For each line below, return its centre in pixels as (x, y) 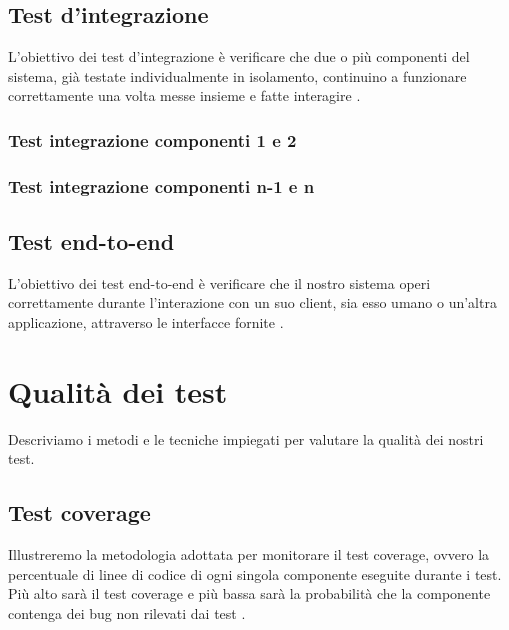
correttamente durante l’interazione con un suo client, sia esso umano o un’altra (252, 302)
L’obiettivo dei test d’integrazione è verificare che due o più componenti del (239, 56)
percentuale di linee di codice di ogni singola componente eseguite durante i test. (255, 573)
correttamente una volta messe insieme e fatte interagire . (184, 95)
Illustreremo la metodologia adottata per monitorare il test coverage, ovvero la (249, 554)
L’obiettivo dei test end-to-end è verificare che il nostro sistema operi (219, 282)
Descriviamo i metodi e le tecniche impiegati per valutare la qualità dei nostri (246, 438)
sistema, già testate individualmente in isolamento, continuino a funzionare (237, 75)
